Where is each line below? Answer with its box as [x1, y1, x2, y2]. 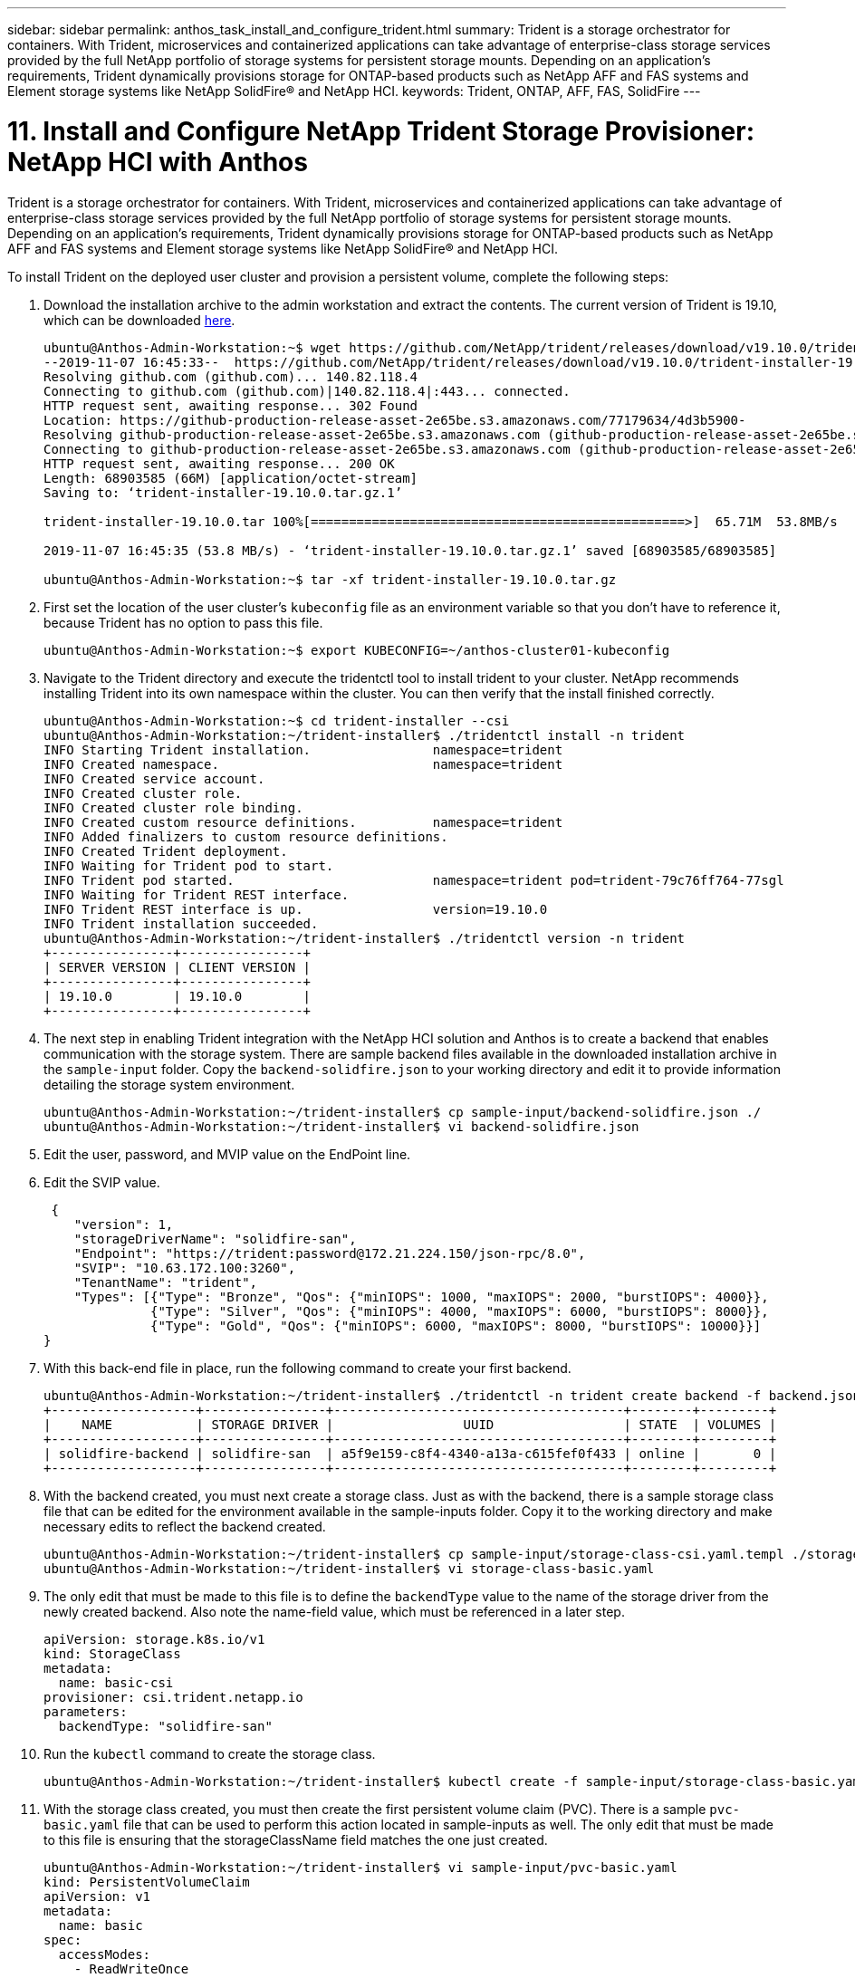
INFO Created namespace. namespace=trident [43, 756, 563, 772]
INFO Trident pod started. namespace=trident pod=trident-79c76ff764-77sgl [43, 872, 784, 888]
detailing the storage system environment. [43, 1076, 295, 1092]
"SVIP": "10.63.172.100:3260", [73, 1260, 296, 1275]
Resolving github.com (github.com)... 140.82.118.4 [43, 369, 418, 384]
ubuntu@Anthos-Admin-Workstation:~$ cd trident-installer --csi [43, 713, 510, 728]
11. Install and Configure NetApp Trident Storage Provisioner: [7, 115, 755, 147]
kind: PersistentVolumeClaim [43, 1874, 250, 1889]
